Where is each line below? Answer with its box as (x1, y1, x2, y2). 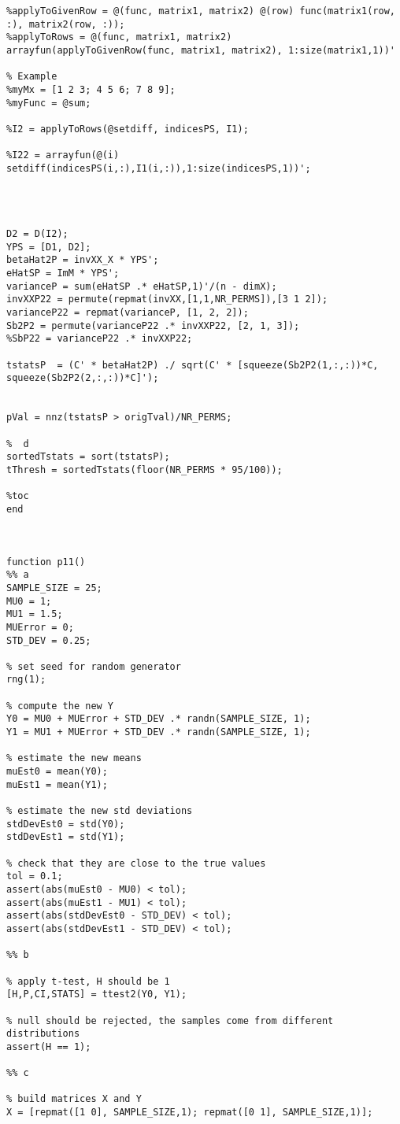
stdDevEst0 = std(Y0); (6, 818, 125, 830)
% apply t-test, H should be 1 (6, 975, 170, 987)
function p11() (6, 556, 86, 568)
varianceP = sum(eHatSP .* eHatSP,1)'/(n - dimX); (6, 280, 277, 292)
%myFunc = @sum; (6, 97, 91, 109)
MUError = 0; (6, 621, 74, 633)
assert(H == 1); (6, 1041, 91, 1052)
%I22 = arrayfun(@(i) (6, 150, 120, 161)
